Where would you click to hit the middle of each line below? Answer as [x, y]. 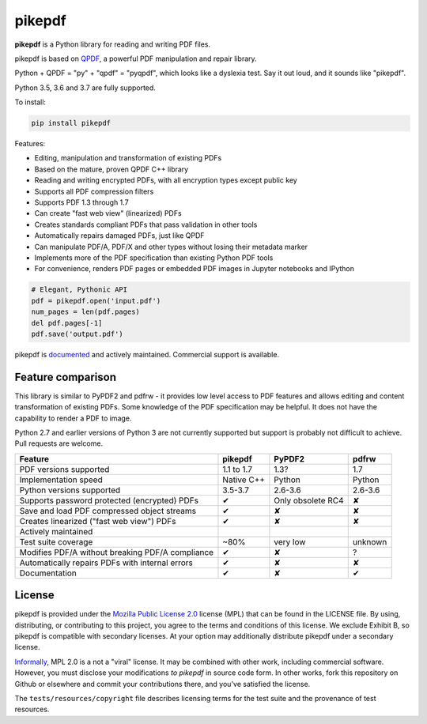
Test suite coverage [56, 541]
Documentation [48, 573]
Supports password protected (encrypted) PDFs [109, 500]
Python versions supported [70, 490]
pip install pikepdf [71, 123]
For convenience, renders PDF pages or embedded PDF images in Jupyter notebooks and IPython [195, 269]
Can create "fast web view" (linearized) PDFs [108, 213]
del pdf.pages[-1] [67, 323]
